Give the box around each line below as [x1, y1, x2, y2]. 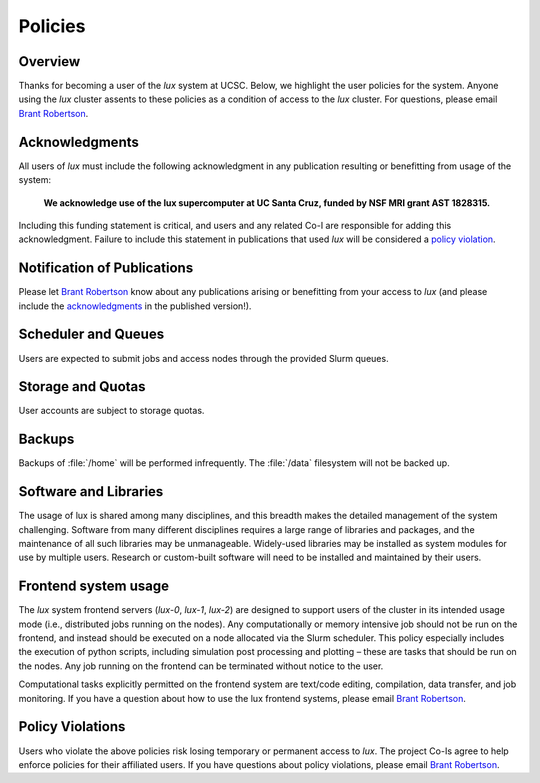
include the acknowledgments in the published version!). [18, 300, 252, 312]
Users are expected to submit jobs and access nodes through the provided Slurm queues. [18, 352, 389, 364]
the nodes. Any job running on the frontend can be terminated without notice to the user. [18, 660, 384, 672]
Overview [18, 53, 81, 70]
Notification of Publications [18, 260, 194, 277]
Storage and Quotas [18, 378, 146, 395]
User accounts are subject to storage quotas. [18, 405, 205, 417]
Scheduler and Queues [18, 326, 165, 343]
